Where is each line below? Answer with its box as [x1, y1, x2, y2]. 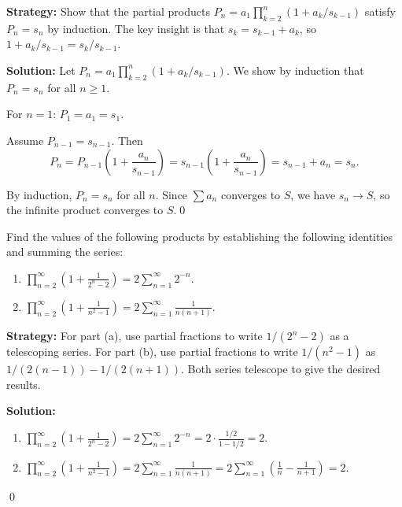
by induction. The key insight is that [47, 20, 225, 36]
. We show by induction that [226, 61, 364, 78]
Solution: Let [6, 61, 76, 78]
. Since [155, 186, 188, 202]
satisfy [364, 3, 396, 19]
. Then [111, 131, 143, 148]
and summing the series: [6, 243, 124, 260]
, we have [290, 186, 336, 202]
